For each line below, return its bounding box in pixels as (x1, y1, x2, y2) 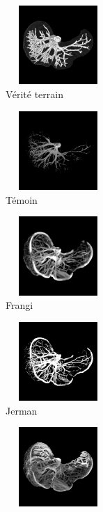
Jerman (6, 403, 38, 417)
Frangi (6, 298, 33, 312)
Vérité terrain (6, 86, 63, 101)
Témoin (6, 192, 38, 207)
